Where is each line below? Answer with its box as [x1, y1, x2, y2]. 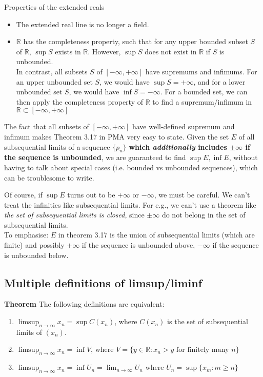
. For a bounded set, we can [160, 86, 248, 97]
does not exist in [145, 46, 197, 56]
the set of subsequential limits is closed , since [4, 209, 145, 220]
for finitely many [176, 346, 229, 354]
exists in [55, 46, 81, 56]
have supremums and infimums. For [145, 66, 257, 76]
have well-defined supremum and [132, 121, 235, 132]
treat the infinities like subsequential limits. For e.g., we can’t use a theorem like [4, 199, 256, 210]
